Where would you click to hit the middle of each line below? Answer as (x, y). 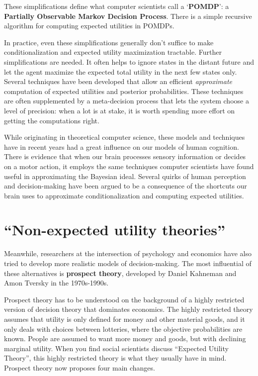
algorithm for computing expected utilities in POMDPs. (89, 26)
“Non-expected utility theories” (115, 230)
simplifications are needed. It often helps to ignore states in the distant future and (129, 61)
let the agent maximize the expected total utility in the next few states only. (121, 71)
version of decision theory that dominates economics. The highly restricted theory (129, 309)
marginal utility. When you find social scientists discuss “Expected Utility (116, 348)
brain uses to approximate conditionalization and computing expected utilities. (124, 195)
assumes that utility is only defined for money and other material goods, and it (125, 319)
